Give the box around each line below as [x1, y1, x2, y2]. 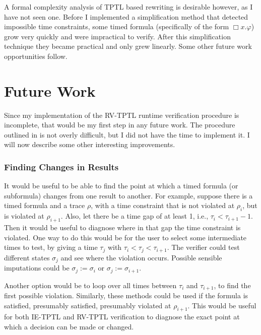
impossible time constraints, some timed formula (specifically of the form [4, 21, 229, 32]
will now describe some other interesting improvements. [4, 139, 175, 150]
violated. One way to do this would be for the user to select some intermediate [4, 232, 247, 242]
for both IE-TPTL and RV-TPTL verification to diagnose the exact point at [4, 311, 240, 322]
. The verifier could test [167, 242, 240, 252]
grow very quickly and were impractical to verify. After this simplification [4, 31, 231, 41]
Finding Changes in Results [4, 160, 119, 173]
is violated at [4, 211, 44, 221]
